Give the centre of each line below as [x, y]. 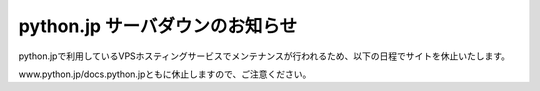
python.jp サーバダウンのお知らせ [158, 26]
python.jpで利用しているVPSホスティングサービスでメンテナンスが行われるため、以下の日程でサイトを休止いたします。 [264, 56]
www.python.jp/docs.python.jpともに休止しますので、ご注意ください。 [165, 74]
